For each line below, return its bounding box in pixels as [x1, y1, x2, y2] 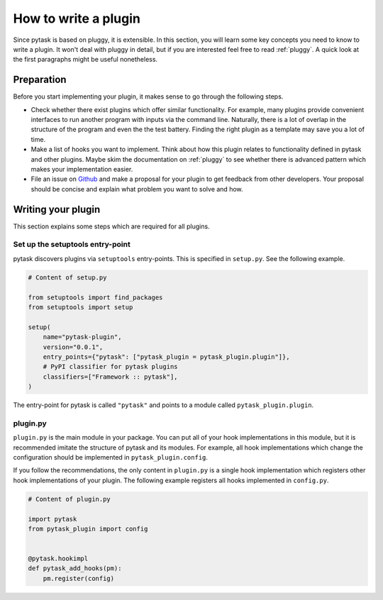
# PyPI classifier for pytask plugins [43, 362, 178, 371]
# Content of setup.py [28, 273, 107, 282]
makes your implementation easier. [30, 165, 133, 173]
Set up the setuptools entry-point [13, 240, 131, 250]
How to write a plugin [13, 11, 141, 26]
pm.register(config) [43, 574, 115, 582]
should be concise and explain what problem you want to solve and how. [30, 184, 244, 193]
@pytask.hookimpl [28, 555, 89, 563]
